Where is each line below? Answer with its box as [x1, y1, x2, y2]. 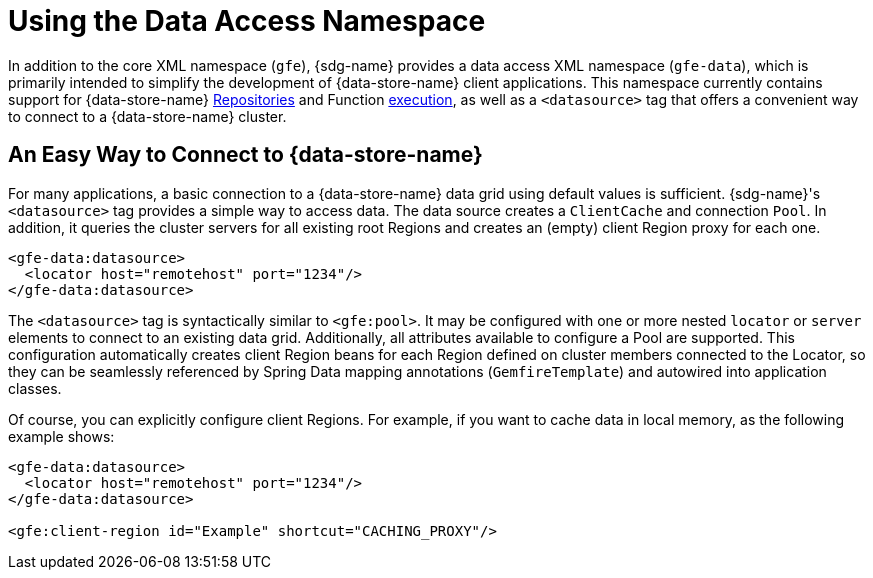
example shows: [8, 427, 115, 445]
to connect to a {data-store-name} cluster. [8, 107, 287, 125]
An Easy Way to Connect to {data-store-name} [8, 142, 483, 168]
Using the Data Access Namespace [8, 4, 486, 38]
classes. [8, 379, 62, 397]
